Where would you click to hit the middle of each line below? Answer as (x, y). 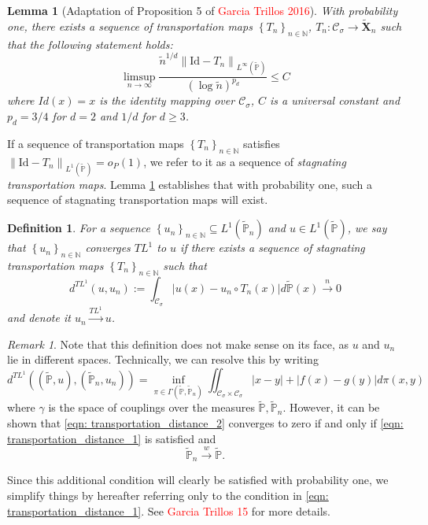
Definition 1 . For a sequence (79, 228)
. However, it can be (331, 407)
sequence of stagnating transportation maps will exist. (138, 200)
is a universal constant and (335, 100)
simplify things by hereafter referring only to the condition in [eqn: (168, 495)
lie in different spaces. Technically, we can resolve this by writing (163, 359)
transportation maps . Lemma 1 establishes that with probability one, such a (190, 184)
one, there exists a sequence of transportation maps (130, 26)
